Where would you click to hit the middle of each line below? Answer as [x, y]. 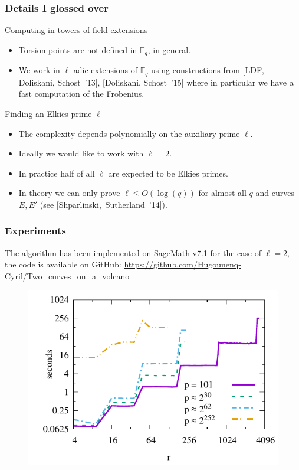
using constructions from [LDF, [208, 70]
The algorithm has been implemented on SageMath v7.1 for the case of [133, 252]
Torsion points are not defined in [78, 49]
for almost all [222, 193]
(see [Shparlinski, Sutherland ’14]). [103, 204]
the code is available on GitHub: [63, 264]
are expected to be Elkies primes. [168, 173]
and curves [275, 193]
